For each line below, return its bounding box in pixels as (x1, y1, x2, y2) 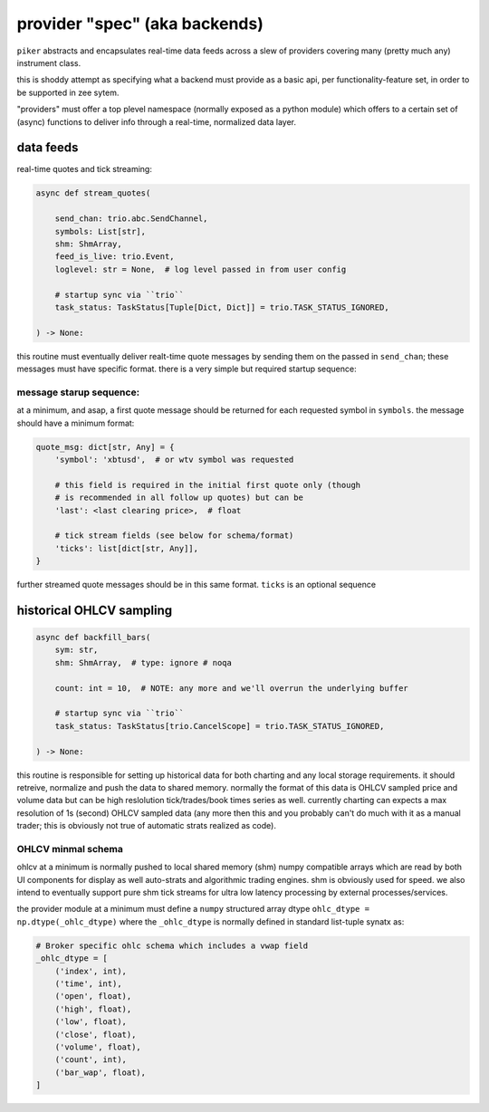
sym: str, (54, 645, 99, 656)
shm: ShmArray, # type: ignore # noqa (54, 657, 233, 667)
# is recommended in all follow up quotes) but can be (54, 493, 303, 503)
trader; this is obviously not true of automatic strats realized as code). (16, 820, 276, 831)
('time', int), (54, 979, 122, 989)
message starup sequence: (16, 386, 140, 398)
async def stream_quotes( (35, 188, 151, 198)
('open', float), (54, 992, 132, 1002)
